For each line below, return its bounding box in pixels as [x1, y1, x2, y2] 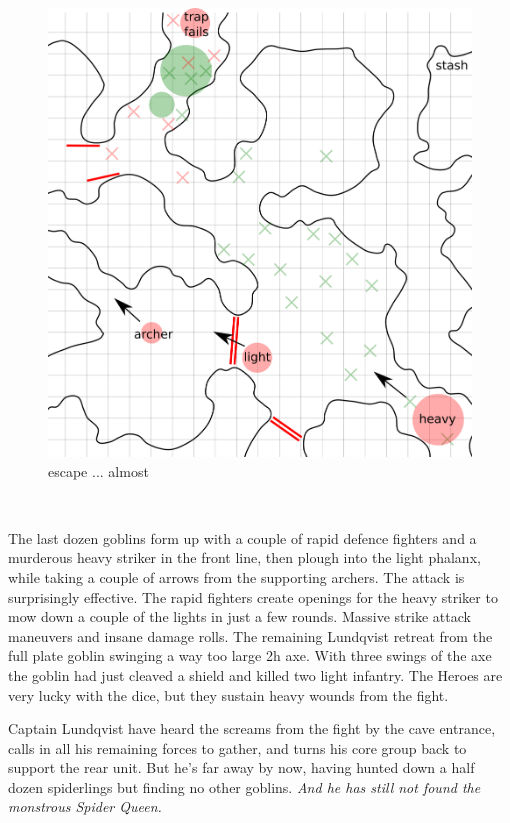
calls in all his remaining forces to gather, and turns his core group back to [8, 737, 467, 758]
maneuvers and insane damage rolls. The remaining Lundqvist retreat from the [8, 625, 493, 646]
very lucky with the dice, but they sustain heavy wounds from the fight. [8, 684, 449, 705]
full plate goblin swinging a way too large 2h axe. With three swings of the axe [8, 645, 492, 666]
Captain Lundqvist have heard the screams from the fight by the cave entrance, [8, 718, 496, 739]
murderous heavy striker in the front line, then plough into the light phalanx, [8, 547, 481, 568]
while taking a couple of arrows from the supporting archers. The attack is [8, 566, 465, 587]
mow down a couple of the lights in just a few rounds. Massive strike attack [8, 606, 471, 627]
